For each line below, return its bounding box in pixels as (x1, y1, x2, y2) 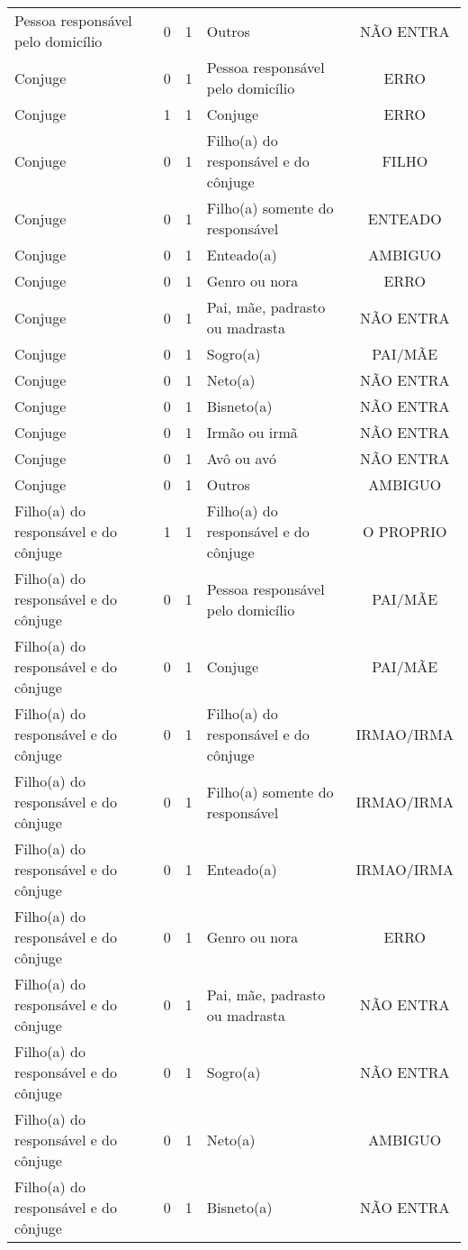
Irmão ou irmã (206, 422, 298, 443)
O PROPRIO (363, 521, 447, 542)
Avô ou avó (206, 448, 277, 469)
